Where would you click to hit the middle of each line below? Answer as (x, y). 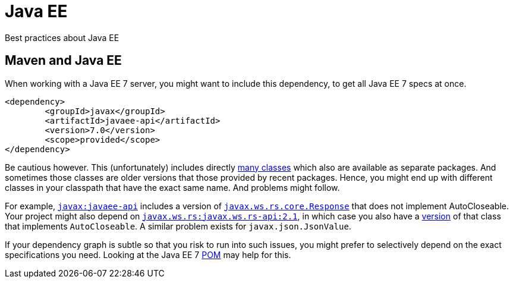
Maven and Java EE (63, 61)
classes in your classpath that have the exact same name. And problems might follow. (172, 187)
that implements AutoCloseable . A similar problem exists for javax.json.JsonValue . (178, 226)
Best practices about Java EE (62, 37)
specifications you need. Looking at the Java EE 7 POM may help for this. (148, 254)
